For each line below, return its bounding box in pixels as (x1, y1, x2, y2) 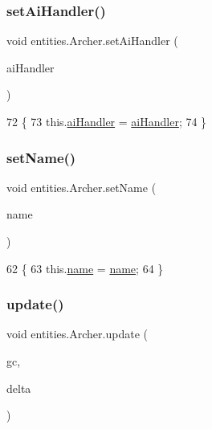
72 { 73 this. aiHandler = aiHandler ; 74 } (6, 113, 207, 129)
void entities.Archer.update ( (6, 325, 148, 342)
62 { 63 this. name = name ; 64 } (6, 259, 164, 276)
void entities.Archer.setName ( (6, 178, 157, 195)
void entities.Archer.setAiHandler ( (6, 32, 178, 49)
